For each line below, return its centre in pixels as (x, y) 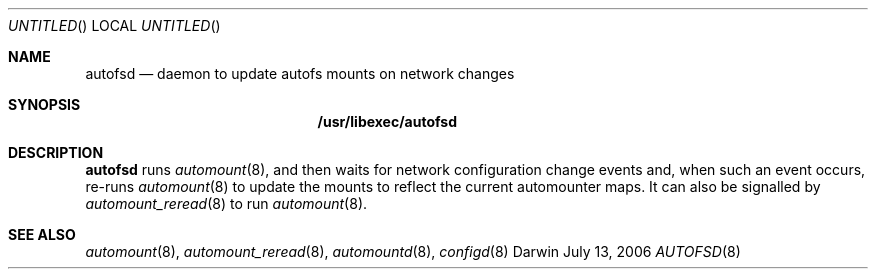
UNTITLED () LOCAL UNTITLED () (114, 25)
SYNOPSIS (44, 104)
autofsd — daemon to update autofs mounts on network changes (300, 73)
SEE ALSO (42, 234)
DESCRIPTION (56, 152)
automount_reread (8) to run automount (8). (226, 203)
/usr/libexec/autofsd (387, 121)
